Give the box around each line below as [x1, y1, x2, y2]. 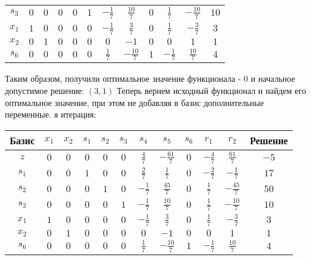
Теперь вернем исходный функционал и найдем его [116, 84, 306, 97]
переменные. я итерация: [5, 108, 96, 121]
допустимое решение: [5, 84, 84, 97]
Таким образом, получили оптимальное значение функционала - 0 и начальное [5, 72, 295, 85]
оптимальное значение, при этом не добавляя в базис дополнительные [5, 96, 264, 108]
